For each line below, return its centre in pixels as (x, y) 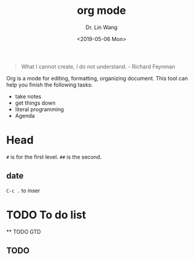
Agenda (25, 115)
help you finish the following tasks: (50, 85)
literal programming (40, 109)
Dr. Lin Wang (102, 27)
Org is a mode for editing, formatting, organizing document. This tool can (97, 78)
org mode (102, 11)
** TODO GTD (24, 232)
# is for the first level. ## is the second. (54, 157)
